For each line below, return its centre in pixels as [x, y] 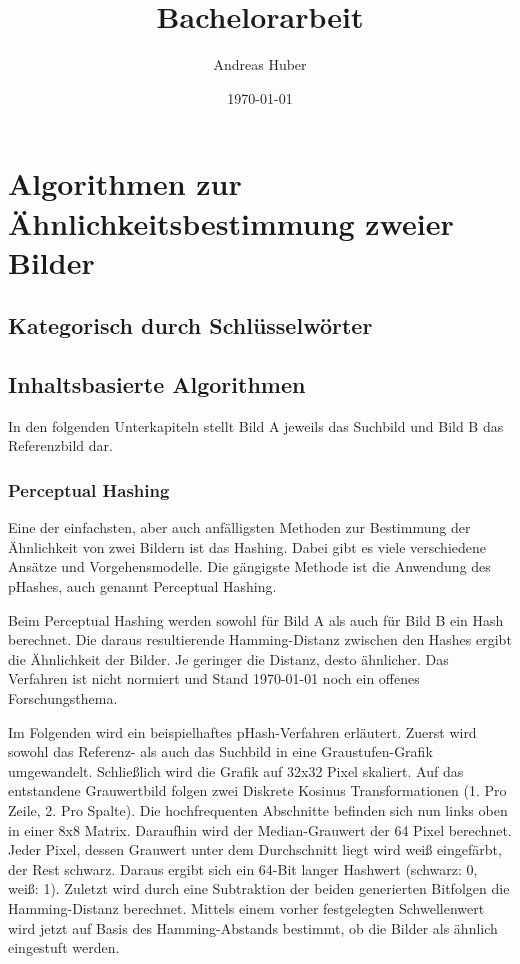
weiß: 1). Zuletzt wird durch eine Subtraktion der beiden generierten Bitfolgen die [259, 888]
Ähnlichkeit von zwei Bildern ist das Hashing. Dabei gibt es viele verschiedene [247, 546]
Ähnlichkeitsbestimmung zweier [231, 222]
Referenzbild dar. [60, 445]
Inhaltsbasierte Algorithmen [157, 384]
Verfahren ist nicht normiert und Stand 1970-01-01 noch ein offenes [214, 678]
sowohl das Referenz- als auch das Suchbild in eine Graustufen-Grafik [220, 751]
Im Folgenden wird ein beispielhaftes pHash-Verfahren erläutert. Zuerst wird [242, 731]
